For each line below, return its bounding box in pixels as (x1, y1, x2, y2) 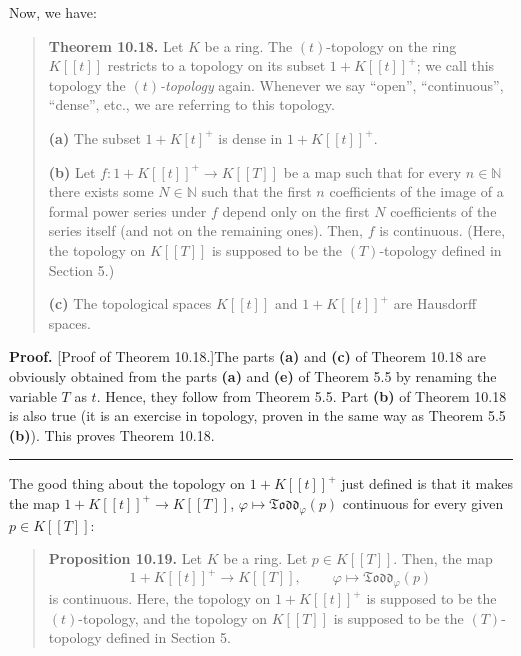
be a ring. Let (223, 548, 308, 569)
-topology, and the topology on (78, 607, 267, 628)
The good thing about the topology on (9, 473, 246, 494)
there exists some (48, 181, 154, 202)
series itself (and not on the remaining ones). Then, (48, 220, 364, 241)
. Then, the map (393, 548, 493, 569)
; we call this (416, 55, 495, 76)
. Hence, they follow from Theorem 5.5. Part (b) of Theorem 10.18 (96, 385, 507, 406)
